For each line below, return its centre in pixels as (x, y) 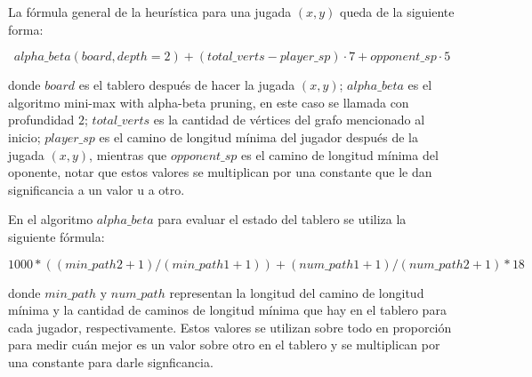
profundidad (41, 120)
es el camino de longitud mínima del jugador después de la (258, 136)
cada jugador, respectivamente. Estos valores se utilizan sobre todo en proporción (230, 327)
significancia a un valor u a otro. (97, 189)
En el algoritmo (51, 219)
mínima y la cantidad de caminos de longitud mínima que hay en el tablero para (227, 310)
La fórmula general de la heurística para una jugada (150, 12)
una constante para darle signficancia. (111, 361)
